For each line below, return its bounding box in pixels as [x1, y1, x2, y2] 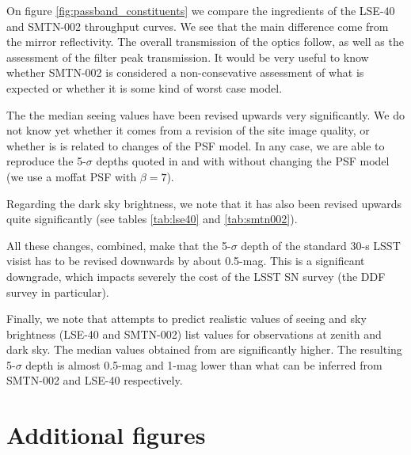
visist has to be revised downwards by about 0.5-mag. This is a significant [6, 252, 365, 269]
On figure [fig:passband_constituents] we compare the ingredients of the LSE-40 [6, 2, 395, 18]
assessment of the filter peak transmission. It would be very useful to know [6, 48, 369, 65]
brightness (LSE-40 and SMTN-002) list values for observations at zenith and [6, 325, 382, 342]
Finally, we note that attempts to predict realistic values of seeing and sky [6, 310, 367, 327]
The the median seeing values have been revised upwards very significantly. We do [6, 106, 405, 123]
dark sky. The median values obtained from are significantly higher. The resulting [6, 341, 402, 358]
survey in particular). [6, 283, 109, 300]
